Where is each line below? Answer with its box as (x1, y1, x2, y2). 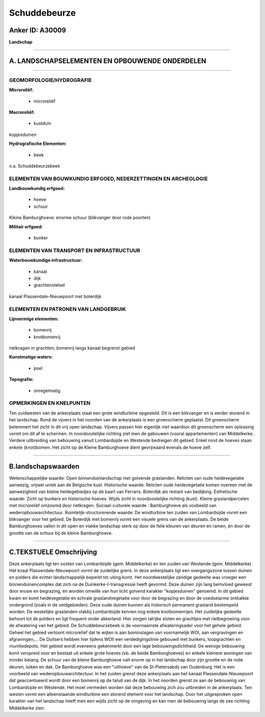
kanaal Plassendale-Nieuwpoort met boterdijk (9, 293, 102, 299)
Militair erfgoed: (9, 223, 43, 229)
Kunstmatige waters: (9, 354, 53, 360)
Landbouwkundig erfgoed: (9, 186, 65, 192)
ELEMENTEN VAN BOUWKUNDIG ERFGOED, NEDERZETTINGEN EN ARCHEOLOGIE (9, 175, 208, 182)
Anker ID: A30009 (9, 26, 66, 34)
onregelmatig (33, 387, 61, 393)
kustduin (33, 120, 52, 126)
